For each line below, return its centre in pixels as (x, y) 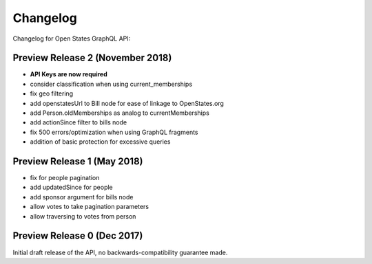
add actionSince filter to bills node (79, 122)
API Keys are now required (69, 74)
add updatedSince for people (71, 187)
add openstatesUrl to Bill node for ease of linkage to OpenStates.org (127, 103)
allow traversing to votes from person (83, 216)
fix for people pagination (65, 178)
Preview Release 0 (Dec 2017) (78, 236)
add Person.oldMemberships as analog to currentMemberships (120, 113)
